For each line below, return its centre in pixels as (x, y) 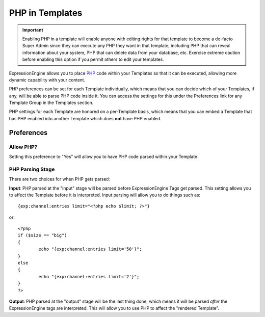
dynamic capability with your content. (47, 80)
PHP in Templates (46, 13)
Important (33, 30)
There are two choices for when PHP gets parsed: (60, 179)
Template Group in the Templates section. (51, 103)
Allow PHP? (23, 147)
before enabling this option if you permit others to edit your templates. (93, 59)
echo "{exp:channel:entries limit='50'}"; (90, 249)
